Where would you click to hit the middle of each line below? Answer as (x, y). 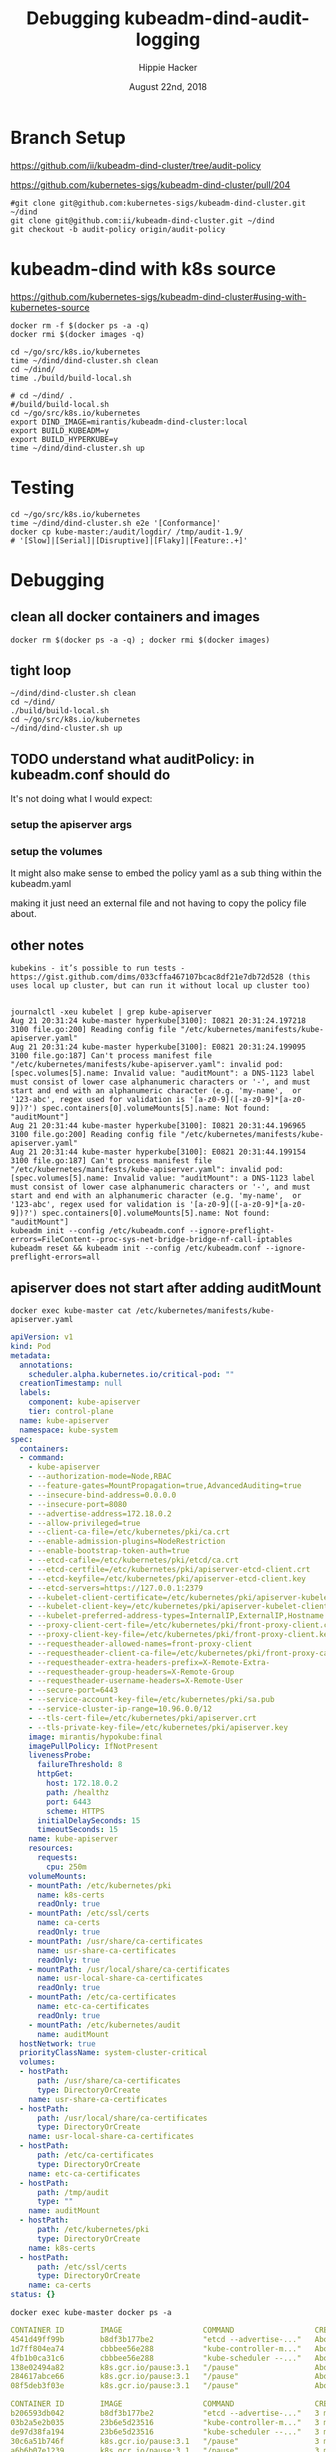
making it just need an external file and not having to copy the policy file (158, 903)
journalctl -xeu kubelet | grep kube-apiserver (111, 1012)
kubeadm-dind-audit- (217, 18)
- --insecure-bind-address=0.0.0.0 (102, 1495)
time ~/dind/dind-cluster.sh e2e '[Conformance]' (116, 523)
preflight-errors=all (55, 1257)
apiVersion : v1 (42, 1337)
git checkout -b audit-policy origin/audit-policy (118, 229)
